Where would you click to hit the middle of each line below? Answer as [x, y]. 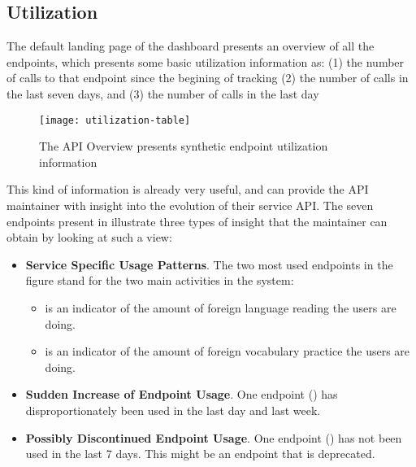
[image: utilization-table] [115, 120]
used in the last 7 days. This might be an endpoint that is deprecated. [200, 454]
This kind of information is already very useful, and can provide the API [188, 189]
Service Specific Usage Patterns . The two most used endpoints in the [209, 264]
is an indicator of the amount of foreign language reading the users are [221, 307]
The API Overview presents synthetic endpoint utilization [184, 146]
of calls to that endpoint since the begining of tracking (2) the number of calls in [208, 78]
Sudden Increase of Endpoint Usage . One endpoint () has [182, 394]
